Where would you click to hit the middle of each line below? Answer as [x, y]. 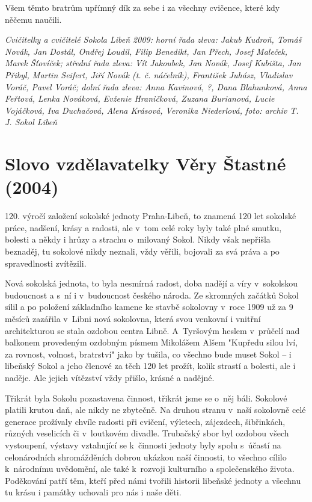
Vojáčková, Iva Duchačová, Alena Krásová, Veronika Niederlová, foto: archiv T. [152, 110]
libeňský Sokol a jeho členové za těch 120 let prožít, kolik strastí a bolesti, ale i [150, 366]
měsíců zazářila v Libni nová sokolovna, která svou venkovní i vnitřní [133, 318]
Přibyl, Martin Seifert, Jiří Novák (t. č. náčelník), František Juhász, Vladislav [149, 74]
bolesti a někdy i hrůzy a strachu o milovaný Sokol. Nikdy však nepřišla [138, 239]
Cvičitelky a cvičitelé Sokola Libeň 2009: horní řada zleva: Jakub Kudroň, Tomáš [153, 39]
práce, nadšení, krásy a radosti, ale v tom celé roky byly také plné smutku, [143, 227]
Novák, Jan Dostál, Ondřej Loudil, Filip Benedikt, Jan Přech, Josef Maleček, [146, 51]
